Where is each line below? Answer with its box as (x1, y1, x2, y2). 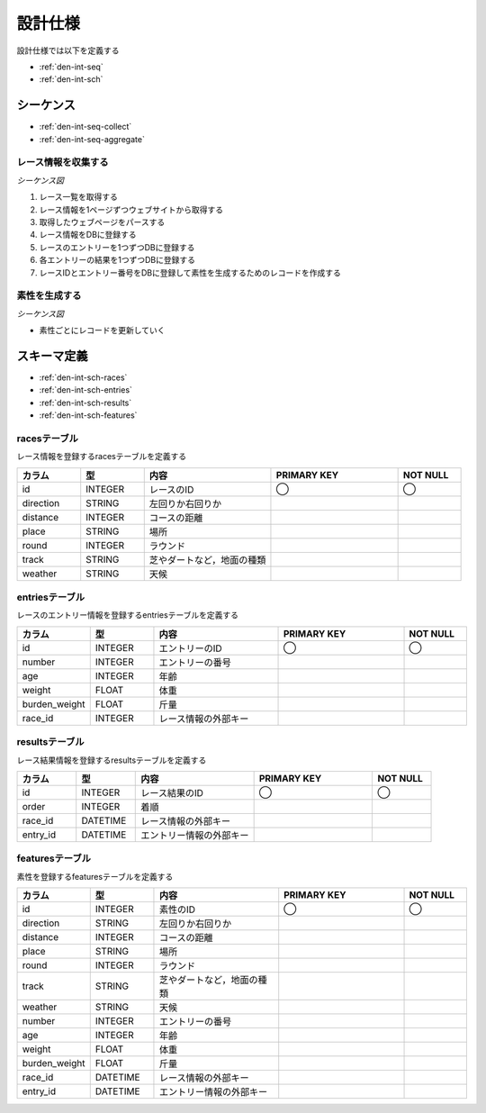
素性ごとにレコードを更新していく (39, 325, 166, 336)
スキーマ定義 (16, 348, 88, 364)
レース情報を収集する (16, 156, 109, 168)
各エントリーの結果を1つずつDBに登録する (39, 255, 195, 266)
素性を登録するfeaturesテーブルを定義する (16, 871, 174, 882)
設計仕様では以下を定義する (16, 45, 120, 56)
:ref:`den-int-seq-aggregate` (39, 133, 146, 144)
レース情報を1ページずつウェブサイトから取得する (39, 204, 224, 215)
